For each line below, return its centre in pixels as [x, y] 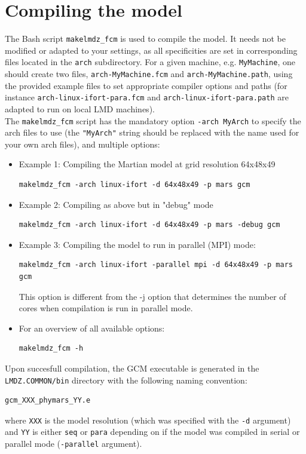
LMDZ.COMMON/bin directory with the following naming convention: [126, 380]
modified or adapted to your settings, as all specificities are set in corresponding [151, 50]
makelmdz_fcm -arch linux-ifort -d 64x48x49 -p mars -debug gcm [149, 225]
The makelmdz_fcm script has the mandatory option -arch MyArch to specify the [153, 120]
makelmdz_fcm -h [51, 349]
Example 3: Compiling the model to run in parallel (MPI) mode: [137, 244]
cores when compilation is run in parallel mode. [106, 308]
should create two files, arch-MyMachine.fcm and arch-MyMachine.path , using [149, 74]
